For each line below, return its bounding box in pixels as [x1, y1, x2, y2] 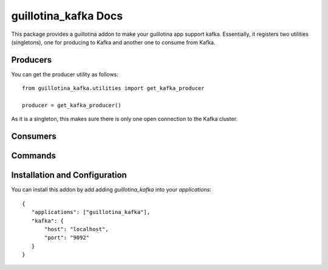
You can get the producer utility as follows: [11, 71, 118, 78]
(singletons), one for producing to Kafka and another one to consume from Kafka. [11, 38, 216, 46]
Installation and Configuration [11, 170, 127, 181]
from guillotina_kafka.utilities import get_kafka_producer [22, 85, 205, 92]
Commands [11, 151, 56, 161]
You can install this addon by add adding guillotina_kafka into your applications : [11, 186, 212, 193]
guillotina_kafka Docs [11, 9, 123, 22]
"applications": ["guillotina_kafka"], [31, 209, 151, 216]
